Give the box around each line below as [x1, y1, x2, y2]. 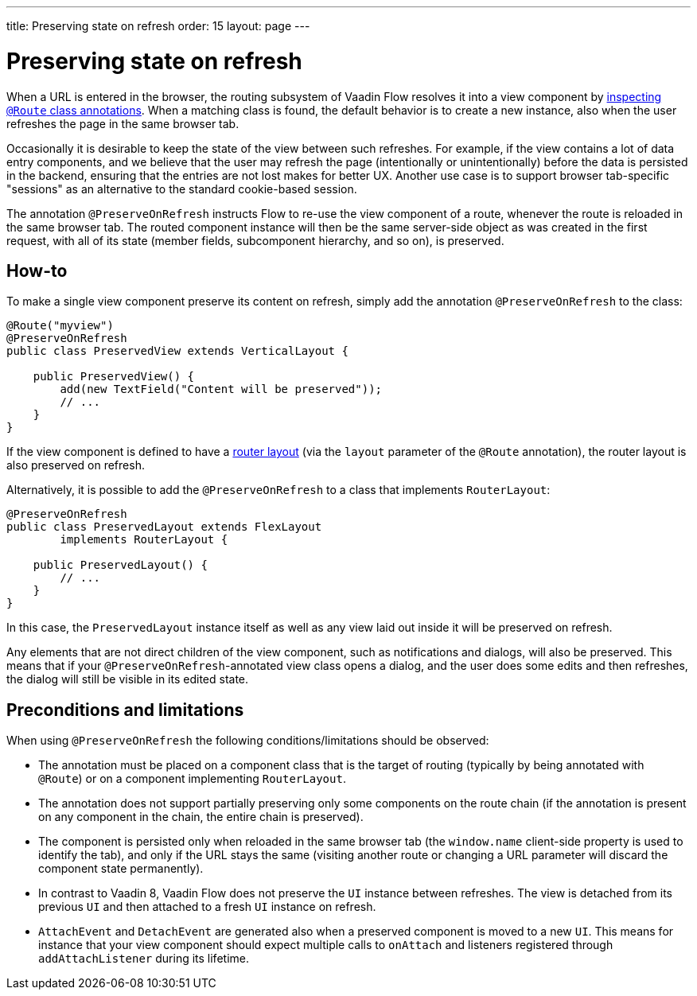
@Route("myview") [6, 319, 114, 333]
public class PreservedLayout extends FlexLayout [6, 520, 322, 534]
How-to [6, 260, 68, 281]
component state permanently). [38, 862, 204, 876]
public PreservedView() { [33, 370, 195, 383]
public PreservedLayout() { [33, 558, 208, 572]
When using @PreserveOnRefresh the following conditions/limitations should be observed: [6, 733, 489, 748]
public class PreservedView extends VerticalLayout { [6, 344, 348, 358]
